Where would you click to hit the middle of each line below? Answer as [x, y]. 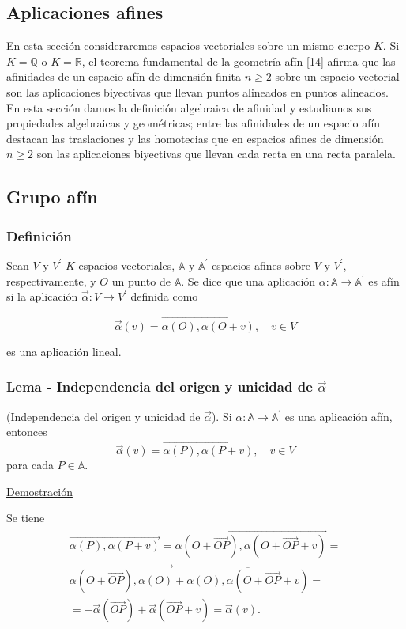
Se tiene [26, 518]
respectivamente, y [51, 280]
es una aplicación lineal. [64, 351]
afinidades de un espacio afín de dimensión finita [124, 76]
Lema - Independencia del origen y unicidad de [160, 386]
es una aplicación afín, [338, 416]
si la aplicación [42, 296]
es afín [384, 280]
